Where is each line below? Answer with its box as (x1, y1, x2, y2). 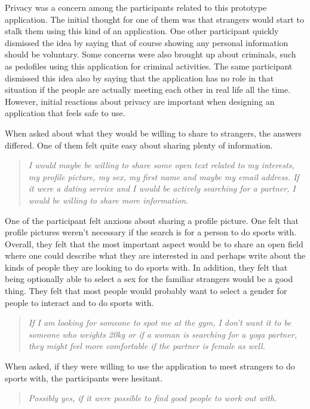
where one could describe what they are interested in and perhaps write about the (5, 249, 306, 262)
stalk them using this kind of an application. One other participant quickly (5, 25, 279, 37)
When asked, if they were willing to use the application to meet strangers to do (5, 360, 295, 372)
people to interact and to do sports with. (5, 296, 154, 308)
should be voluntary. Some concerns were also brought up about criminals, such (5, 48, 296, 60)
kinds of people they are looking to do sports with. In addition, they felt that (5, 260, 288, 273)
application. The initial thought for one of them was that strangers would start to (5, 13, 304, 25)
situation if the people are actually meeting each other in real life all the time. (5, 83, 291, 96)
